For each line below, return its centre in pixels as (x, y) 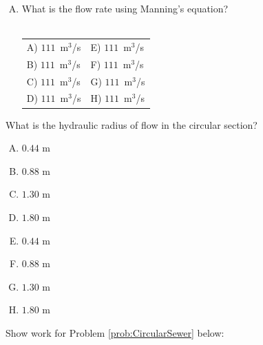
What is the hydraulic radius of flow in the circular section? (131, 124)
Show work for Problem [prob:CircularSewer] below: (115, 332)
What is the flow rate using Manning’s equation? (125, 8)
